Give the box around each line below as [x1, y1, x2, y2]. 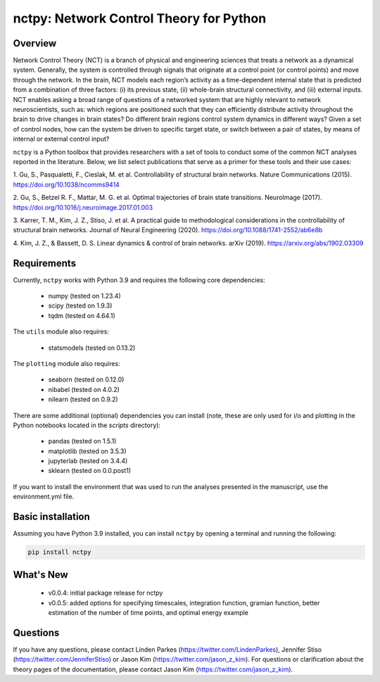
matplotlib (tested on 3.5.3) [48, 447, 127, 455]
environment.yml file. [13, 493, 75, 501]
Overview [13, 37, 57, 49]
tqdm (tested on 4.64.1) [48, 311, 115, 320]
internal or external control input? [13, 134, 110, 144]
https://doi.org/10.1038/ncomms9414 [13, 180, 120, 189]
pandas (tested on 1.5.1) [48, 437, 117, 446]
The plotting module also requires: [13, 359, 120, 367]
